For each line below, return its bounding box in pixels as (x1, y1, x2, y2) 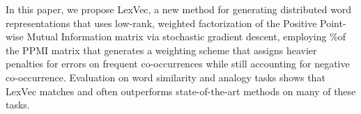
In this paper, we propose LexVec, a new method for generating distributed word (6, 2, 352, 16)
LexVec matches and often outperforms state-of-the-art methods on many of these (6, 83, 356, 98)
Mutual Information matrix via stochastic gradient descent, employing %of (26, 29, 346, 44)
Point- (320, 15, 346, 30)
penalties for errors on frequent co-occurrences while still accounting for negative (6, 56, 350, 71)
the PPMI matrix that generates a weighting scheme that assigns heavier (6, 42, 317, 57)
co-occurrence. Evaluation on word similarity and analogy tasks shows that (6, 70, 325, 84)
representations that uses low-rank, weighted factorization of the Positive (6, 15, 317, 30)
